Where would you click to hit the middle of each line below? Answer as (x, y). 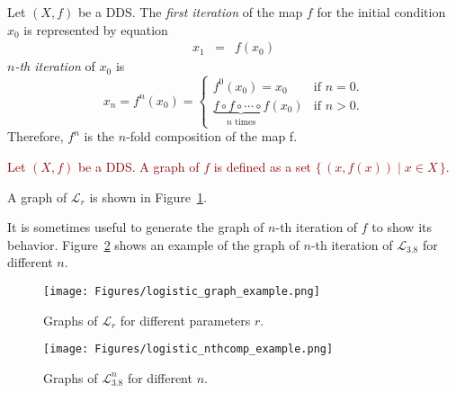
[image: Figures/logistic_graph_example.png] (182, 291)
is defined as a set (263, 166)
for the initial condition (381, 12)
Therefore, (36, 136)
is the (99, 136)
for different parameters (185, 320)
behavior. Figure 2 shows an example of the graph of (153, 244)
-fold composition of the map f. (212, 136)
